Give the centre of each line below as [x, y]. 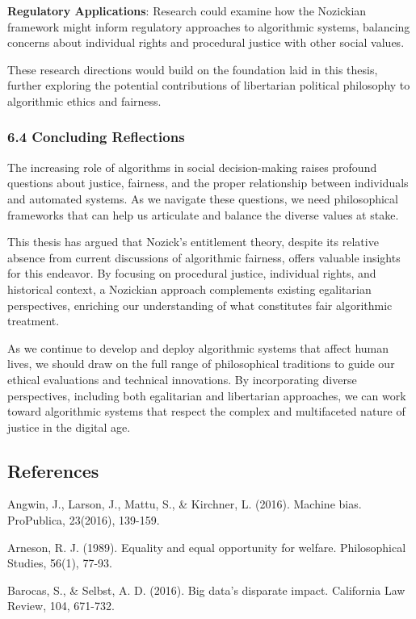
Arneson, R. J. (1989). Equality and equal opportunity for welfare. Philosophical [207, 547]
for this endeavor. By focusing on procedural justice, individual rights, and [192, 273]
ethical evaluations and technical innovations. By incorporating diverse [182, 379]
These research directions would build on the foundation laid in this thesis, [193, 69]
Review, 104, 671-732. [61, 606]
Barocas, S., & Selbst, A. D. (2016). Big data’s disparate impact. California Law [206, 590]
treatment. [34, 321]
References [53, 470]
